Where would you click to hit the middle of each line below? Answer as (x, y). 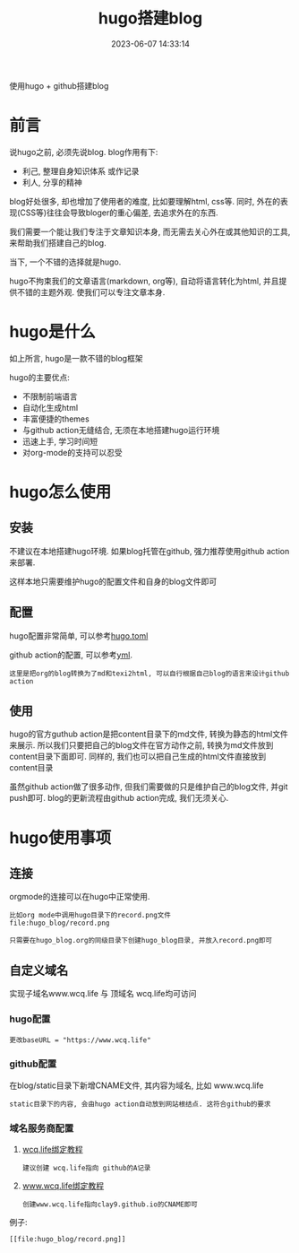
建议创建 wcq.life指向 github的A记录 (86, 1168)
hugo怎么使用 (60, 492)
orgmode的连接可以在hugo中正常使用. (80, 897)
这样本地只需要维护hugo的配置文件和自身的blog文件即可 (113, 581)
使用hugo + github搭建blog (59, 85)
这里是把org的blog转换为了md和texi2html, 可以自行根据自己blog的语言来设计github (149, 674)
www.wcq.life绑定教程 (63, 1186)
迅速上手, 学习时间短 (60, 441)
